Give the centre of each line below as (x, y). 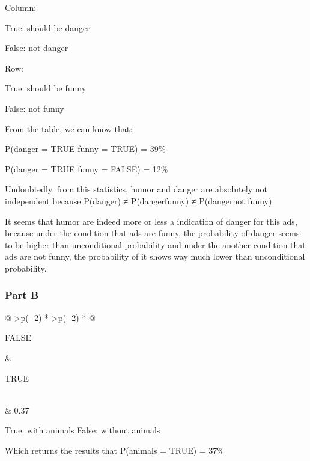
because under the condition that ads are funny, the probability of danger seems (152, 233)
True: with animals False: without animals (83, 430)
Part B (22, 295)
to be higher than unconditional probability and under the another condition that (155, 244)
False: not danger (37, 48)
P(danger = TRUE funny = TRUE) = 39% (85, 149)
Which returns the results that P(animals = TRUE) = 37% (115, 450)
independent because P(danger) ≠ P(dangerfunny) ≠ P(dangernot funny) (138, 200)
